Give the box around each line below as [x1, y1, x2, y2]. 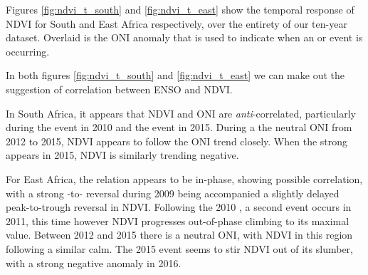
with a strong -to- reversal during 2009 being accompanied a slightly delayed [6, 185, 340, 200]
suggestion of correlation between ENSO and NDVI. [6, 81, 233, 96]
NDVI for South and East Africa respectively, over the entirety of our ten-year [6, 16, 347, 31]
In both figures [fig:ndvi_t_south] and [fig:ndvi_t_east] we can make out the [6, 68, 345, 83]
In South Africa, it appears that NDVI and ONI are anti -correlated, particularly [6, 105, 357, 120]
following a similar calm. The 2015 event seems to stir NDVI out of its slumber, [6, 241, 353, 256]
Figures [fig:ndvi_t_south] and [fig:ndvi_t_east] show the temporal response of [6, 2, 354, 16]
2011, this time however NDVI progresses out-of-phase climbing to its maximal [6, 213, 349, 228]
